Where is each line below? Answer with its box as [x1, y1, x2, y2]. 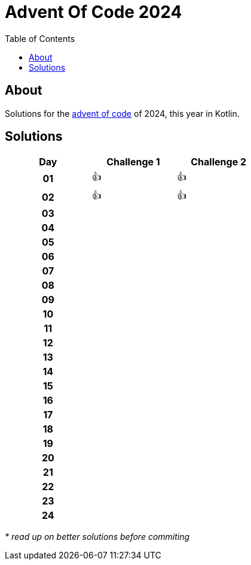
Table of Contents [5, 33, 75, 44]
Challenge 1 [106, 156, 160, 168]
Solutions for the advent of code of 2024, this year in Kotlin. [5, 108, 240, 119]
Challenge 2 [191, 156, 247, 168]
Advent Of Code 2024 [5, 2, 182, 22]
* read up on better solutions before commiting [5, 531, 190, 542]
